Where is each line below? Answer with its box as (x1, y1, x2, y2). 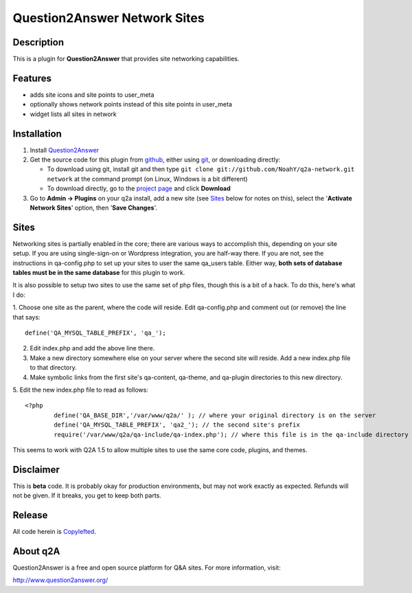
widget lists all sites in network (30, 110, 117, 118)
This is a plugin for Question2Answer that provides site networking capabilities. (12, 55, 240, 63)
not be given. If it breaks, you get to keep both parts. (12, 491, 161, 500)
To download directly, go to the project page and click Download (47, 184, 231, 192)
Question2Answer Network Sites (12, 10, 205, 25)
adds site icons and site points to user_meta (30, 90, 154, 99)
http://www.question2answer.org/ (12, 576, 108, 584)
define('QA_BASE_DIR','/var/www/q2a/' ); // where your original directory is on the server (54, 411, 376, 419)
